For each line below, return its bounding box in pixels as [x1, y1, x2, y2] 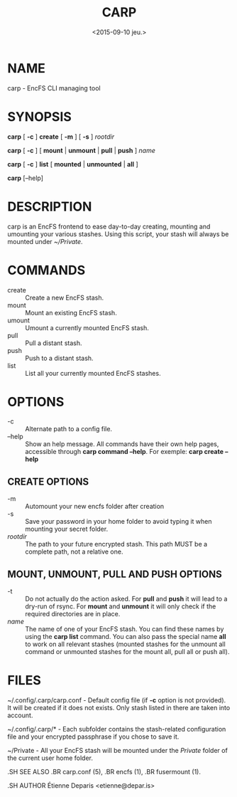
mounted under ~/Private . [7, 237, 83, 246]
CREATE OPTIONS [7, 475, 89, 487]
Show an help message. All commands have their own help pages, [25, 440, 219, 448]
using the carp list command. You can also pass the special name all [25, 633, 226, 641]
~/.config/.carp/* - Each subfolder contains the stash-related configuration [7, 725, 226, 733]
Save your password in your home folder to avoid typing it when [25, 517, 212, 526]
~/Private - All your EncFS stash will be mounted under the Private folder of [7, 746, 228, 754]
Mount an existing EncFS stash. [25, 308, 117, 317]
